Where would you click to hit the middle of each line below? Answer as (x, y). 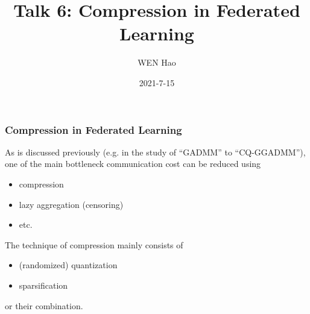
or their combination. (44, 305)
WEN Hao (157, 62)
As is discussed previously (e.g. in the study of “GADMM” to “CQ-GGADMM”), (155, 152)
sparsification (43, 285)
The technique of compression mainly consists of (94, 244)
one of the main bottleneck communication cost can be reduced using (133, 164)
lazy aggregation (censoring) (71, 204)
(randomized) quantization (68, 265)
